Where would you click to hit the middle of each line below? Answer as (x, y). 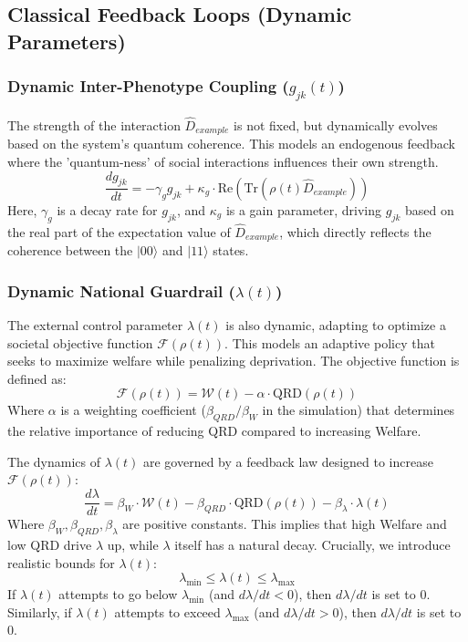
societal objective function (80, 342)
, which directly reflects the (355, 231)
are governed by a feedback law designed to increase (288, 461)
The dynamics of (54, 461)
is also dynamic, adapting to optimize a (336, 325)
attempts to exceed (167, 611)
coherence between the (70, 250)
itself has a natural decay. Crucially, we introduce (312, 544)
